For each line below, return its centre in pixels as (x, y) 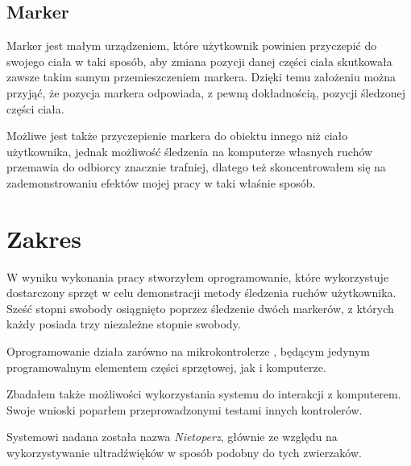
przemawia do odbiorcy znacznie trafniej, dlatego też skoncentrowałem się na (196, 167)
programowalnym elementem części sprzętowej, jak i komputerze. (166, 367)
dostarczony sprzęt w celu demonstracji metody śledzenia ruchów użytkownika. (201, 293)
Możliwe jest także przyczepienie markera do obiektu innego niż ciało (177, 136)
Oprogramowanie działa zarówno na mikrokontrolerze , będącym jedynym (188, 351)
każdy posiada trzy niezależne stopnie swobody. (124, 324)
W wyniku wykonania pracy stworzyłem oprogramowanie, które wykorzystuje (198, 276)
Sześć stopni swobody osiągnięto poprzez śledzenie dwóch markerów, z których (200, 308)
